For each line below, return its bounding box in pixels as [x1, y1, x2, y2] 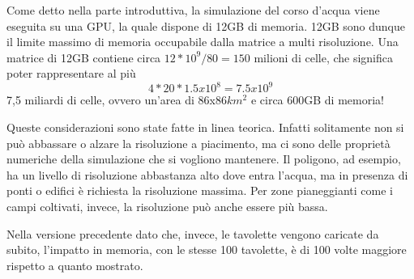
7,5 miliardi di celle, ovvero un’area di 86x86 [6, 91, 227, 108]
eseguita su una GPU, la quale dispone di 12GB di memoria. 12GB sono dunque [6, 17, 406, 34]
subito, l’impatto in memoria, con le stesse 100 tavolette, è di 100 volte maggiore [6, 241, 407, 258]
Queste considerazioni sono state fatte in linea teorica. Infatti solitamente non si [6, 119, 404, 136]
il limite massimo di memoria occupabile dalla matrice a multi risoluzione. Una [6, 33, 399, 50]
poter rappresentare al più [6, 65, 136, 82]
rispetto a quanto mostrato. [6, 256, 143, 273]
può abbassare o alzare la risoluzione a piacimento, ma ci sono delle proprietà [6, 134, 391, 151]
